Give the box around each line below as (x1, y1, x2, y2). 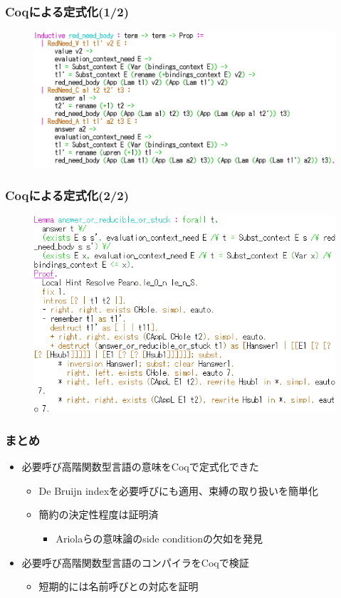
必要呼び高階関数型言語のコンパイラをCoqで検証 (21, 555, 249, 570)
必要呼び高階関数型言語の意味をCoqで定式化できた (21, 459, 259, 474)
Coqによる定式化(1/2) (5, 2, 129, 20)
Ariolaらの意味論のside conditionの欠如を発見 (56, 531, 263, 545)
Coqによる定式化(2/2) (5, 186, 129, 204)
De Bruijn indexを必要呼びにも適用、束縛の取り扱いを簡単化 (38, 483, 319, 498)
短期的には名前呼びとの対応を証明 (38, 579, 199, 594)
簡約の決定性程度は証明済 (38, 507, 159, 522)
